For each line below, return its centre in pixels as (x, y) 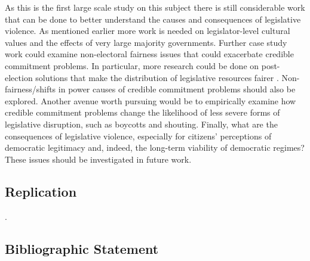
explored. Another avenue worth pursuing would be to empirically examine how (151, 100)
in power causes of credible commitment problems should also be (177, 89)
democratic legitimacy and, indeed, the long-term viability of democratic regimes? (155, 147)
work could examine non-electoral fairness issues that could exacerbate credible (149, 54)
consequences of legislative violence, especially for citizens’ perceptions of (138, 136)
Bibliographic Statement (82, 248)
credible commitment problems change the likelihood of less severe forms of (142, 112)
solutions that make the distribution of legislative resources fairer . (157, 77)
